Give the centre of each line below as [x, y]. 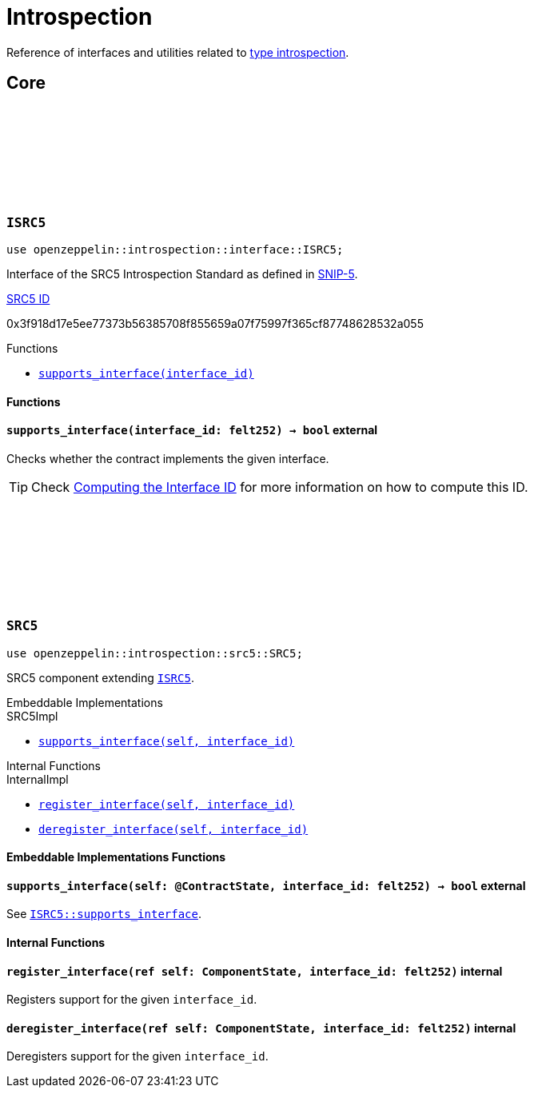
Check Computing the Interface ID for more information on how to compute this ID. [280, 487]
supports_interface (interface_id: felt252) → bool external [192, 430]
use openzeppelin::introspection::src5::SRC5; [155, 653]
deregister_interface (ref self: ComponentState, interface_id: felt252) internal [261, 1028]
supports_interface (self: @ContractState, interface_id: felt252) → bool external [266, 885]
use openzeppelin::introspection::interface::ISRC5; [175, 249]
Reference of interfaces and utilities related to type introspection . [178, 52]
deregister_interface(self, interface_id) [173, 829]
